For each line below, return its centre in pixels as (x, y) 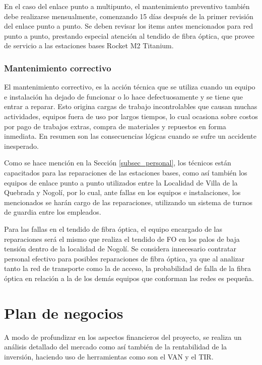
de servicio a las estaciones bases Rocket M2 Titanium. (89, 45)
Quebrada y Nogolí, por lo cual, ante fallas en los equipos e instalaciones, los (122, 192)
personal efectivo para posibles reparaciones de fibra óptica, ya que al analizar (124, 258)
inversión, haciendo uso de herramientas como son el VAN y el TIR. (109, 356)
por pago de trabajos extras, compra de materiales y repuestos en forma (115, 126)
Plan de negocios (64, 312)
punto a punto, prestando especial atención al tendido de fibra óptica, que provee (129, 35)
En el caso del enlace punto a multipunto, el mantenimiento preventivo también (127, 6)
